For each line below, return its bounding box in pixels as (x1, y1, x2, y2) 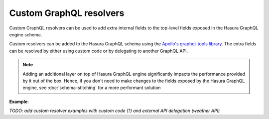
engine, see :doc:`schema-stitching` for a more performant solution (22, 85, 161, 91)
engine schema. (9, 31, 42, 37)
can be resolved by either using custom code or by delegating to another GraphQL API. (9, 48, 188, 54)
